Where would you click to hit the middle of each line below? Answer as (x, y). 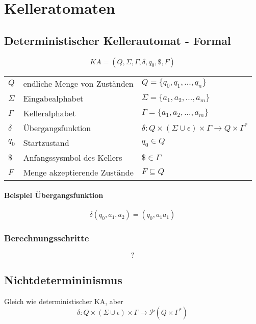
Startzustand (46, 142)
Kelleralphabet (49, 113)
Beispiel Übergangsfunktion (54, 195)
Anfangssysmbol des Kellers (73, 157)
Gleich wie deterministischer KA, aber (64, 301)
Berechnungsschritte (47, 238)
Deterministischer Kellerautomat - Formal (118, 40)
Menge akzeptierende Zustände (78, 172)
